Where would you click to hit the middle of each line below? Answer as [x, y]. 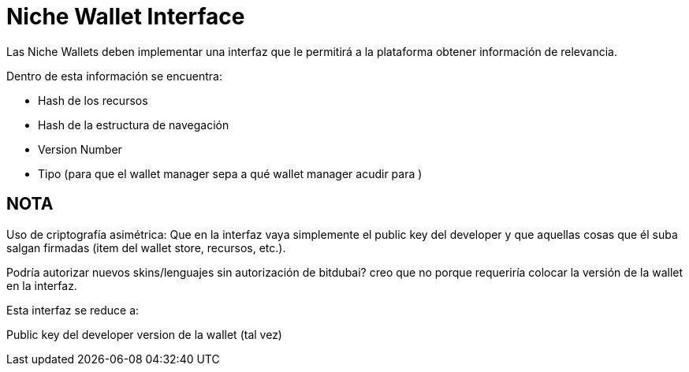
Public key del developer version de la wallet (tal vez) [144, 334]
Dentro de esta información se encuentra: [114, 76]
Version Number [80, 149]
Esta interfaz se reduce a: [73, 310]
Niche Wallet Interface [126, 17]
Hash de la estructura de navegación [134, 125]
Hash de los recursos [93, 100]
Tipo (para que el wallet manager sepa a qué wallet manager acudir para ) [230, 173]
